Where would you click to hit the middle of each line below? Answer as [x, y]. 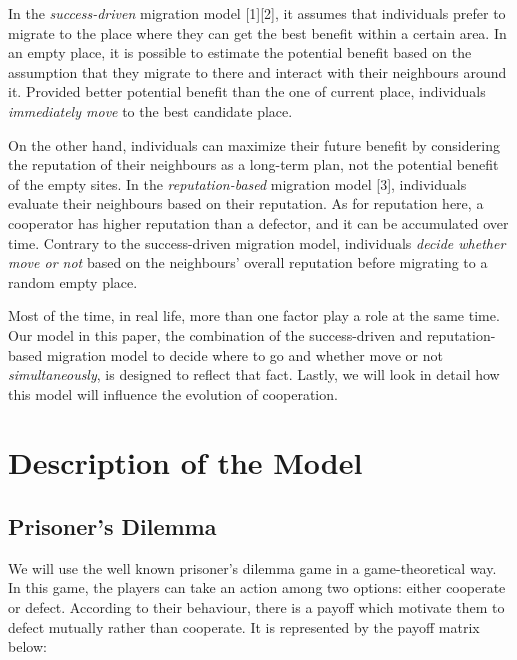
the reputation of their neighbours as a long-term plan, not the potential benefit [253, 164]
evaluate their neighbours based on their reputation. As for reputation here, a [246, 203]
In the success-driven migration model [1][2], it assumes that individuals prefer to [257, 13]
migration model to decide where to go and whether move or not [244, 354]
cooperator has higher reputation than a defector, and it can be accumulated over [258, 222]
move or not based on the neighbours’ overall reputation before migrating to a [248, 262]
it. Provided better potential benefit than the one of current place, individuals [247, 91]
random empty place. [73, 281]
